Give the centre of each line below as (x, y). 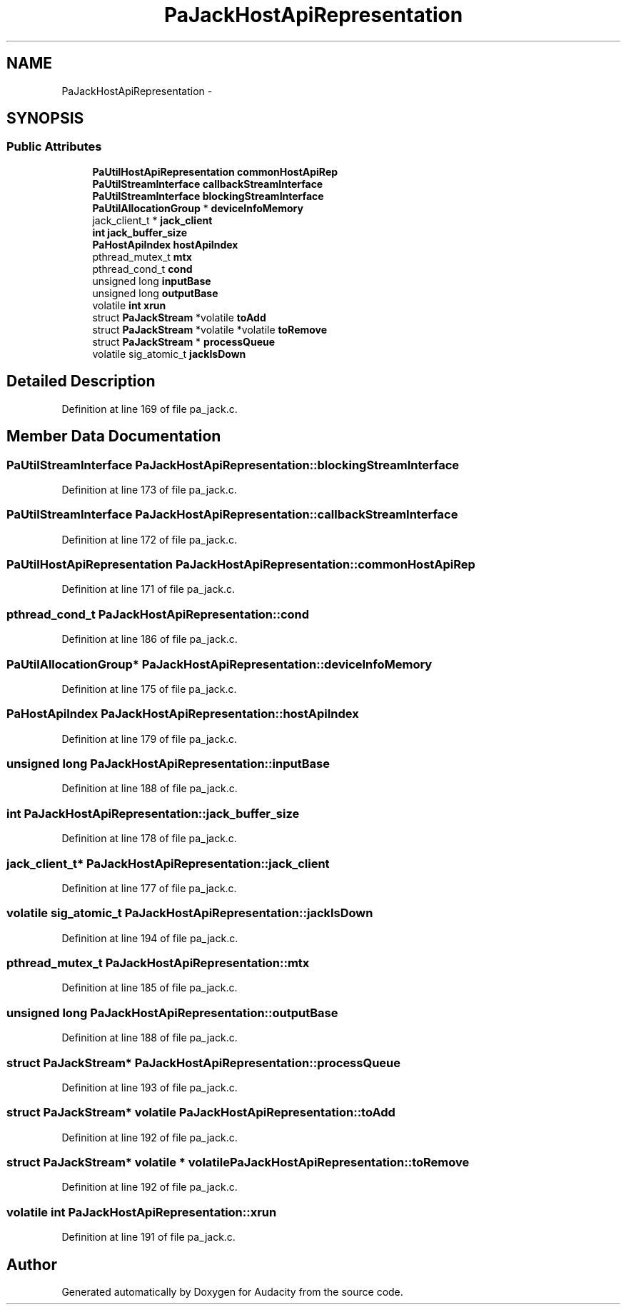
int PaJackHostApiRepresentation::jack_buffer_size (153, 813)
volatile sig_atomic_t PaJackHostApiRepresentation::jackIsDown (190, 913)
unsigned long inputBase (152, 281)
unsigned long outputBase (155, 293)
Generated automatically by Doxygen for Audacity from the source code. (232, 1291)
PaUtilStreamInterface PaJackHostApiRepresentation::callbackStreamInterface (232, 515)
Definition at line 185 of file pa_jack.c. (150, 988)
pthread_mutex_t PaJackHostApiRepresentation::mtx (158, 963)
